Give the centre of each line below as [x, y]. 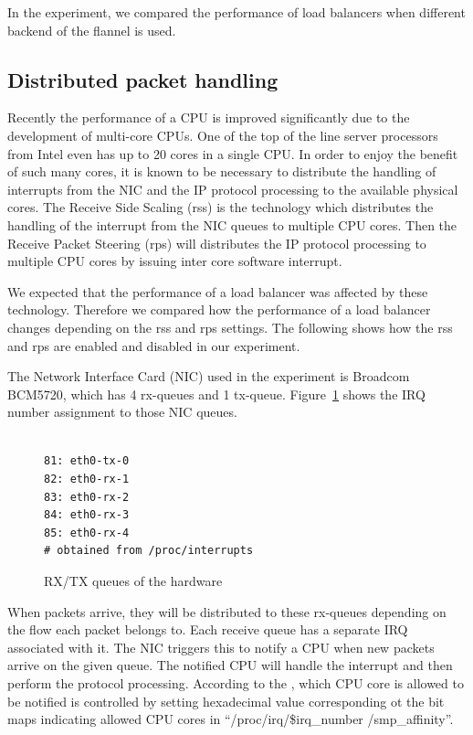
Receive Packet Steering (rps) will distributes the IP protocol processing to [217, 243]
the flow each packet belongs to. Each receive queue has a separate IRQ [208, 629]
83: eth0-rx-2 [87, 497]
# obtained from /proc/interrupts [149, 551]
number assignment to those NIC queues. [122, 412]
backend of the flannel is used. [92, 30]
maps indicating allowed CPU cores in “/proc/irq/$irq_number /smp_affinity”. [231, 719]
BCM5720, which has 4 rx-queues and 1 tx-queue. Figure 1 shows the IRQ [216, 394]
